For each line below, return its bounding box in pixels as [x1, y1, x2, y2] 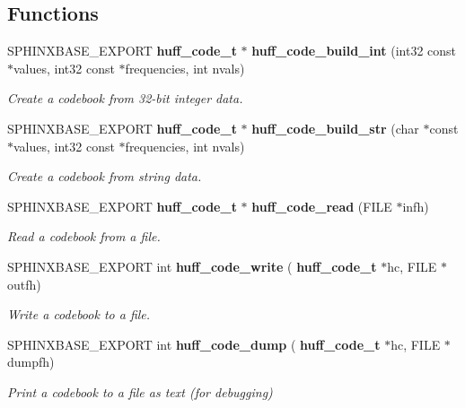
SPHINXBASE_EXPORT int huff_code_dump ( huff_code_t [7, 334, 381, 353]
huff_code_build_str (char [251, 118, 419, 137]
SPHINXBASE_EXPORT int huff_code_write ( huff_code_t [7, 256, 377, 275]
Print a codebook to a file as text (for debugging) [7, 382, 273, 401]
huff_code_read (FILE [251, 196, 392, 215]
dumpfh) [7, 352, 55, 371]
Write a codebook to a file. [7, 305, 151, 324]
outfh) [7, 274, 41, 293]
